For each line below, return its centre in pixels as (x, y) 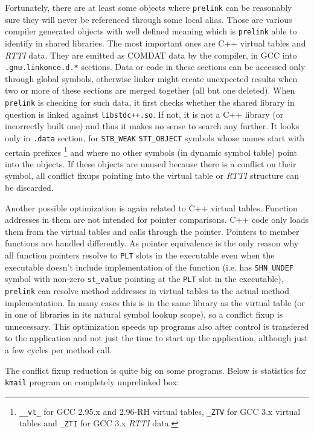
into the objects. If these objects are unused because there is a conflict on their (151, 163)
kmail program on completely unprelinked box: (92, 382)
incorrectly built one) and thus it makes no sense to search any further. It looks (152, 126)
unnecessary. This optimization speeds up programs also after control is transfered (157, 326)
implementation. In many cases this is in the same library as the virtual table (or (155, 302)
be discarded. (29, 187)
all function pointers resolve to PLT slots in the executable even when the (140, 255)
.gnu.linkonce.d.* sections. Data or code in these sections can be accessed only (155, 67)
